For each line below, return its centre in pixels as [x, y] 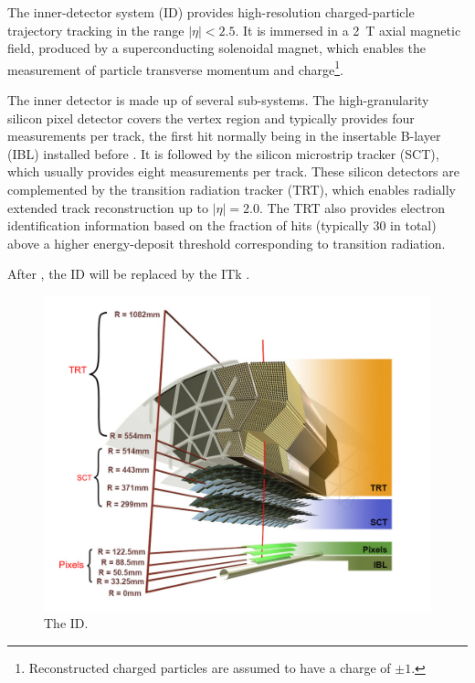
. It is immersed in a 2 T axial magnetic [348, 30]
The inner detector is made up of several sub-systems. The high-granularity [218, 100]
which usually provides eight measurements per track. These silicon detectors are [233, 171]
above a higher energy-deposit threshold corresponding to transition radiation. [227, 243]
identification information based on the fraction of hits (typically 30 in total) [222, 225]
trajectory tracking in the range [96, 30]
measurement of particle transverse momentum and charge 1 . [175, 68]
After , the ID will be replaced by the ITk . [129, 274]
